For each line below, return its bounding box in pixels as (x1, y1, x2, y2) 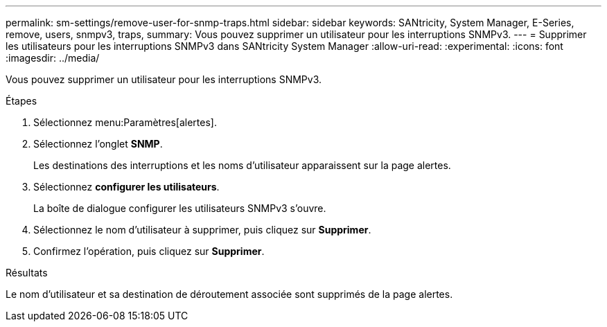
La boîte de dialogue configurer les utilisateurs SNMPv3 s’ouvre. (33, 202, 326, 214)
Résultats (6, 267, 48, 279)
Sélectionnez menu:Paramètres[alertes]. (33, 116, 217, 128)
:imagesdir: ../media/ (6, 52, 100, 64)
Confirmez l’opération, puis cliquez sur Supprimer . (33, 245, 265, 257)
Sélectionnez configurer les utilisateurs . (33, 181, 220, 193)
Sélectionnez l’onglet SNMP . (33, 138, 163, 150)
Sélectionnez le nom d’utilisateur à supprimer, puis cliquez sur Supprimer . (33, 224, 371, 236)
